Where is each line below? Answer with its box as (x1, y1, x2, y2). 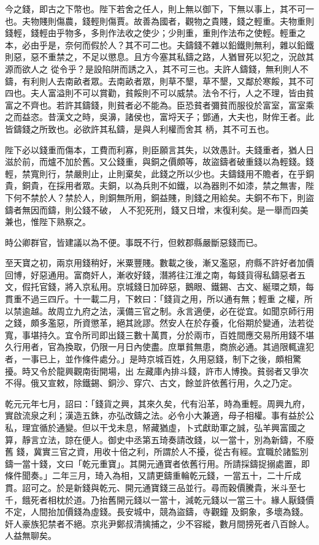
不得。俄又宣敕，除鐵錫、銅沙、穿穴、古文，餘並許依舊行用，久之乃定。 (5, 376, 297, 389)
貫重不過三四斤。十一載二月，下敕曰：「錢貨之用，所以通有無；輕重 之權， (5, 292, 304, 305)
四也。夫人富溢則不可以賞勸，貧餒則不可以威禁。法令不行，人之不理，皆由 (5, 86, 306, 99)
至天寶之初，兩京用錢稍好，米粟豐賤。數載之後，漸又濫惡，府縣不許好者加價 (5, 256, 314, 269)
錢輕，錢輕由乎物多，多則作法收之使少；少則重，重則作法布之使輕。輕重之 (5, 26, 306, 39)
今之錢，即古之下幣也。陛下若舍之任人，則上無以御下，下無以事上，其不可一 (5, 2, 314, 15)
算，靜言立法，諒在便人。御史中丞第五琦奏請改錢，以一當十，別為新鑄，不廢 (5, 433, 314, 446)
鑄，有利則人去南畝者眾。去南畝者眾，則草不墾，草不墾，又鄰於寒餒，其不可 (5, 74, 314, 87)
